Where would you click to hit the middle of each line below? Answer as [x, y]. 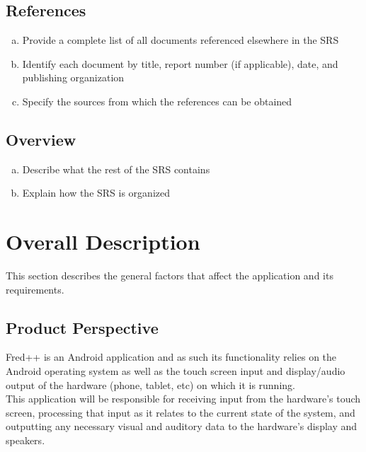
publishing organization [73, 77]
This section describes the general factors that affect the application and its [170, 276]
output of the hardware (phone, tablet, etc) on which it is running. [150, 384]
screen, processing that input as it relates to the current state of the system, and [181, 412]
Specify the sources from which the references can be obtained [157, 101]
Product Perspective [82, 327]
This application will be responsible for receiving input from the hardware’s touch [183, 399]
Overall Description [103, 242]
